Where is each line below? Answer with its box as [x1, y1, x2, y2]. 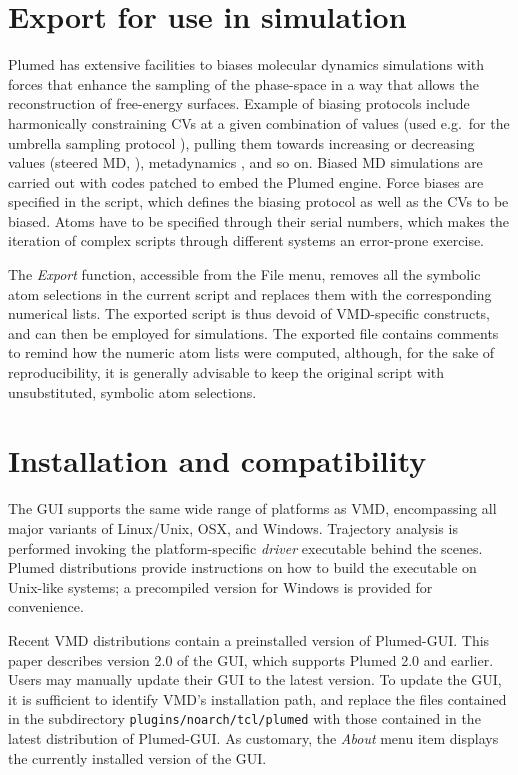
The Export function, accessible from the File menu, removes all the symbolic [8, 264, 481, 285]
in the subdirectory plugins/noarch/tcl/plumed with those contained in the [8, 708, 481, 729]
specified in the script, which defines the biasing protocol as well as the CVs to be [8, 191, 509, 212]
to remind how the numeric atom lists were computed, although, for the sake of [8, 342, 495, 363]
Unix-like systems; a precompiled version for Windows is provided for [8, 576, 433, 597]
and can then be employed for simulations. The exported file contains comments [8, 322, 499, 343]
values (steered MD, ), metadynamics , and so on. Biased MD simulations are [8, 152, 483, 173]
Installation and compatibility [8, 440, 427, 481]
